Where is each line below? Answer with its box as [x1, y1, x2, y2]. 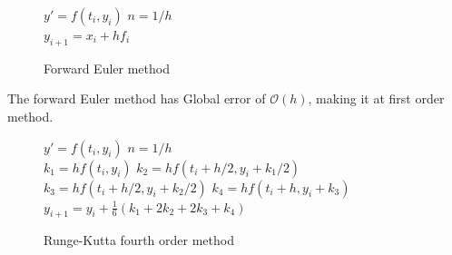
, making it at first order [308, 89, 445, 108]
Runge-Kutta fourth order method [44, 230, 234, 250]
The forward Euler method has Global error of [7, 89, 266, 108]
